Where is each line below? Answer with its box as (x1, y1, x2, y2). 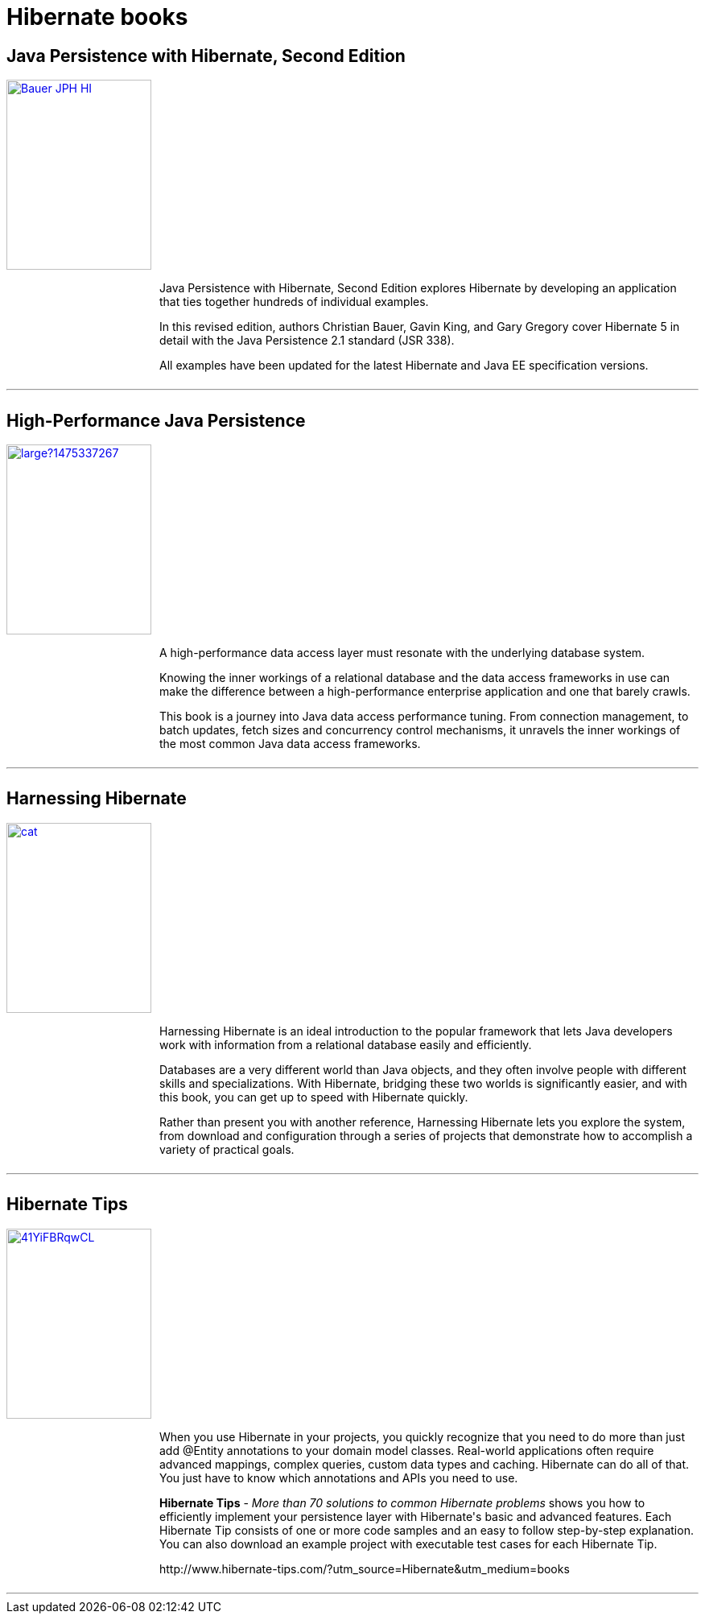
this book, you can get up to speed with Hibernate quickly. (159, 1089, 468, 1104)
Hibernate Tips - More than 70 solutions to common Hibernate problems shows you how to (159, 1495, 645, 1510)
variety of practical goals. (159, 1142, 295, 1156)
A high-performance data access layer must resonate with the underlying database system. (159, 646, 645, 660)
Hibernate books (6, 3, 188, 31)
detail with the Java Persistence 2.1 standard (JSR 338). (159, 333, 455, 348)
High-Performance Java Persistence (6, 410, 306, 431)
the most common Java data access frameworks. (159, 737, 421, 751)
